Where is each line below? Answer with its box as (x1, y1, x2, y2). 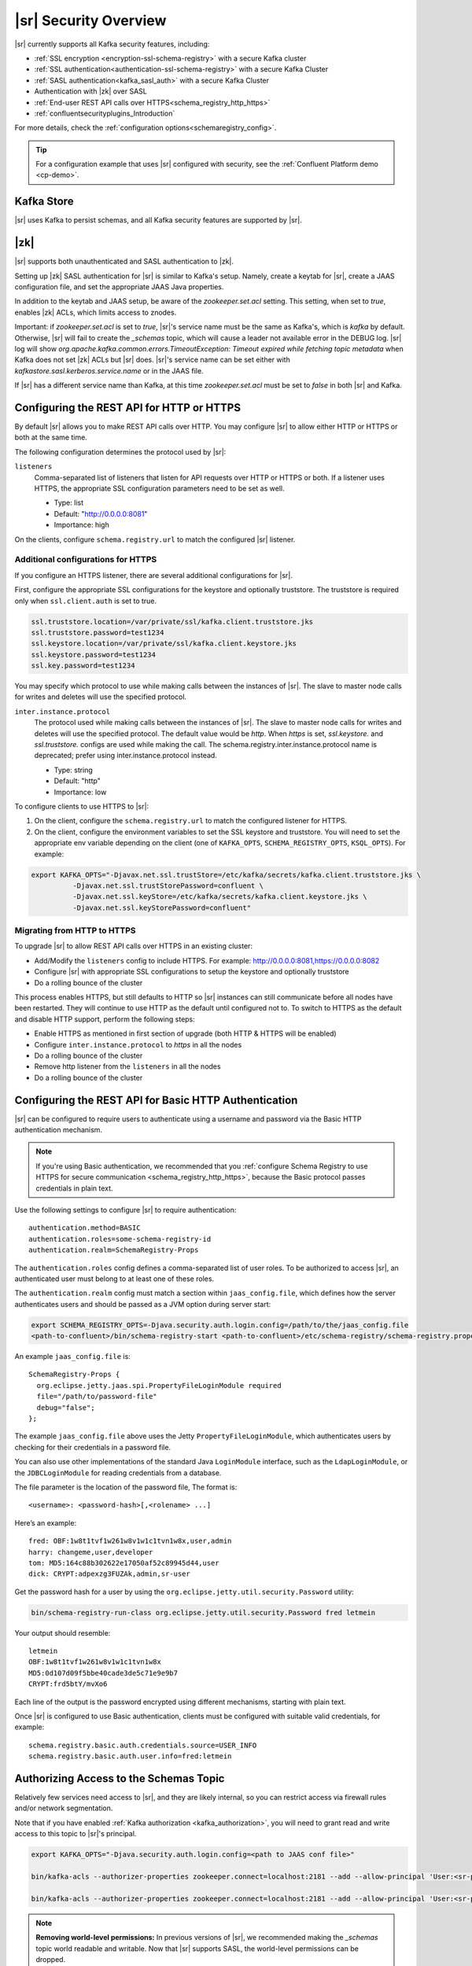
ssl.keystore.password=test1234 (31, 650, 157, 659)
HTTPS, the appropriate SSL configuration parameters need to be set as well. (34, 484, 285, 493)
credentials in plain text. (35, 1184, 113, 1193)
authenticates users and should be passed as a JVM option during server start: (14, 1299, 271, 1309)
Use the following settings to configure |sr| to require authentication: (14, 1205, 237, 1214)
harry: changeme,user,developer (28, 1548, 153, 1556)
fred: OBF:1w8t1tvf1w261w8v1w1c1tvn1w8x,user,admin (28, 1537, 232, 1545)
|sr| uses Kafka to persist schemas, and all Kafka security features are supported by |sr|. (14, 215, 302, 225)
